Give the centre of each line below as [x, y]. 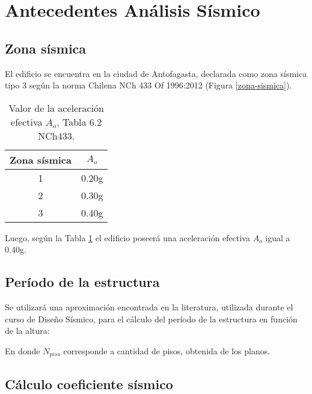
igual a [278, 237]
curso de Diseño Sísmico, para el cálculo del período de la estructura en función [151, 319]
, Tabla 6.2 [79, 122]
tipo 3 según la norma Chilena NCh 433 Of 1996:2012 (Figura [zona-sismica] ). [148, 85]
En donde [23, 350]
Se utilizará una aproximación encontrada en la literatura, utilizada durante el [149, 307]
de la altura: [27, 331]
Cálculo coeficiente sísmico [89, 383]
